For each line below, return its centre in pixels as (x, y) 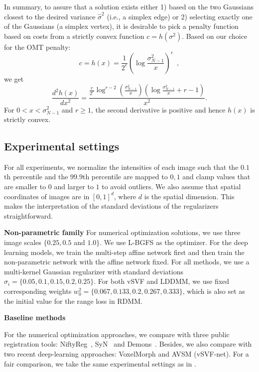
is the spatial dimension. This (189, 196)
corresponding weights (38, 291)
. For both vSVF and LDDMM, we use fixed (162, 281)
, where (125, 196)
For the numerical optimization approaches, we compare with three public (117, 334)
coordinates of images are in (47, 196)
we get (14, 78)
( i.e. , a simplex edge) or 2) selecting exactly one (180, 16)
